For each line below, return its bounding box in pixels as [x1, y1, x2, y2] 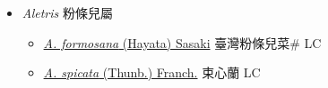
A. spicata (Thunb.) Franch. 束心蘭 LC [43, 63, 261, 82]
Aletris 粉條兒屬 [22, 4, 113, 21]
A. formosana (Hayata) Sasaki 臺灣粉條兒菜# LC [43, 33, 322, 52]
